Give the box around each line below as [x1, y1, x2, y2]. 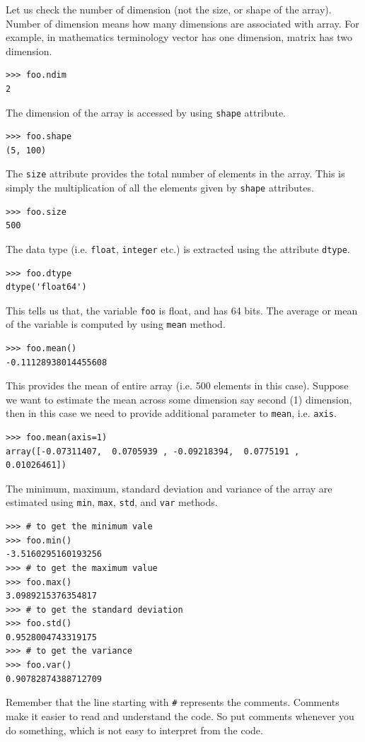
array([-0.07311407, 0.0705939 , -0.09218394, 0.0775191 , [6, 446, 300, 457]
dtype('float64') [6, 282, 87, 293]
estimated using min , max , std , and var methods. [6, 495, 218, 510]
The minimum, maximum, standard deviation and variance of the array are [6, 481, 332, 495]
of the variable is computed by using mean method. [6, 317, 226, 331]
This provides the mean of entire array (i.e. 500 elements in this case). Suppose [6, 378, 349, 393]
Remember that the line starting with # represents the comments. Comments [6, 695, 340, 709]
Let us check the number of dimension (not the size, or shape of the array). [6, 2, 332, 16]
